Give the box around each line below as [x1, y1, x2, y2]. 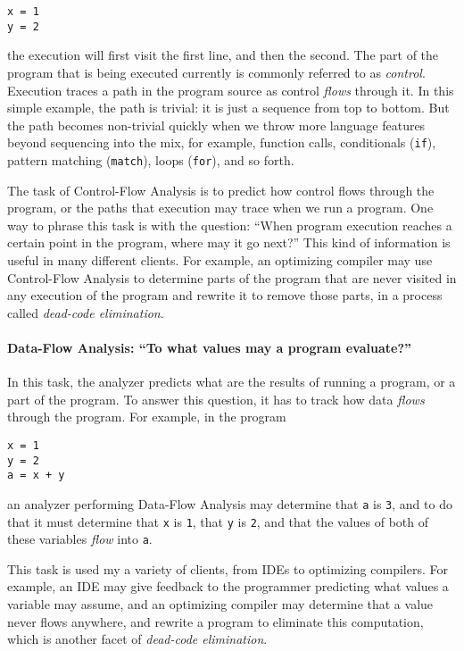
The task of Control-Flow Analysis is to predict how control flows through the [7, 180, 435, 199]
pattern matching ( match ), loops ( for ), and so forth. [7, 150, 294, 169]
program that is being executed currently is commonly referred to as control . [7, 63, 426, 81]
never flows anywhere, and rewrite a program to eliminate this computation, [7, 612, 424, 630]
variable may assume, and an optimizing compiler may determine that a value [7, 595, 434, 613]
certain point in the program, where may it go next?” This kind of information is [7, 233, 451, 252]
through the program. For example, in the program [7, 407, 286, 426]
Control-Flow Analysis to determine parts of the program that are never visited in [7, 268, 457, 287]
